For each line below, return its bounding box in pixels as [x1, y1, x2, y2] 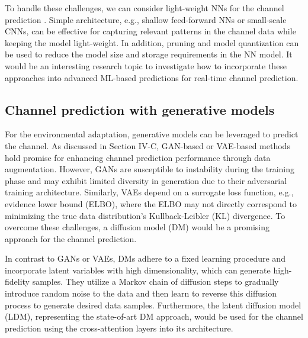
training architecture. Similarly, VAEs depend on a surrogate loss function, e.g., [5, 186, 294, 198]
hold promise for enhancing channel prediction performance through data [5, 151, 271, 163]
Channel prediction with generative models [5, 100, 275, 118]
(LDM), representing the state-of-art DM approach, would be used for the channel [5, 310, 303, 323]
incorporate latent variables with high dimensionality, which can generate [5, 263, 271, 276]
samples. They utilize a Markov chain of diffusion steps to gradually [32, 275, 279, 288]
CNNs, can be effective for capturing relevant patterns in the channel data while [5, 25, 296, 37]
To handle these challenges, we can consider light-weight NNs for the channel [5, 2, 284, 14]
